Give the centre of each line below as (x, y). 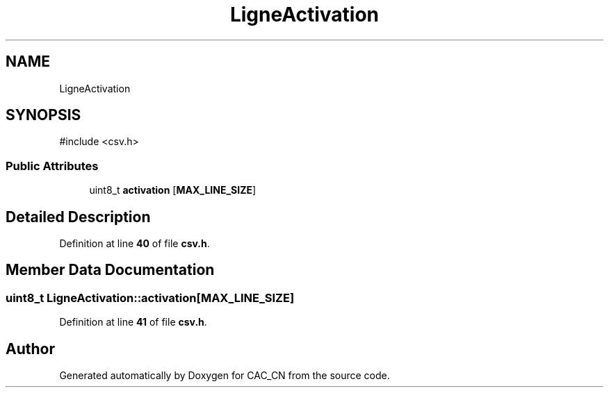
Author (30, 349)
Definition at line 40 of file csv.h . (135, 244)
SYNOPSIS (43, 115)
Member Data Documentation (110, 270)
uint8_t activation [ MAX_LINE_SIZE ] (173, 190)
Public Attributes (52, 166)
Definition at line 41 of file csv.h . (133, 322)
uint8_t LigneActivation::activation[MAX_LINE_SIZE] (150, 298)
